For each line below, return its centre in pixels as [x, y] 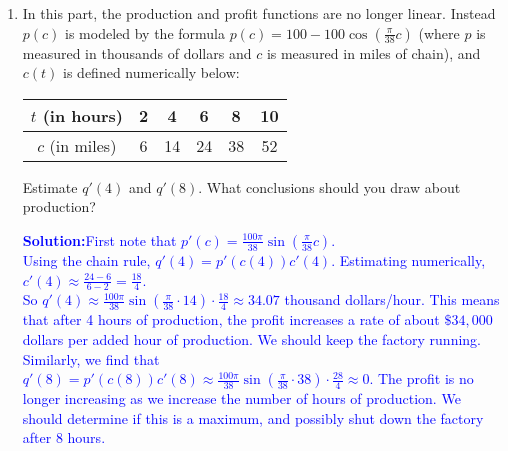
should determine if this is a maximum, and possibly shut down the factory [253, 417]
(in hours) [82, 115]
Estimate [50, 186]
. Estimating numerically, [408, 259]
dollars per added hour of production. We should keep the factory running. [252, 338]
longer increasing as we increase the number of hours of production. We [241, 398]
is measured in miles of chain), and [373, 52]
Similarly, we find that [91, 358]
